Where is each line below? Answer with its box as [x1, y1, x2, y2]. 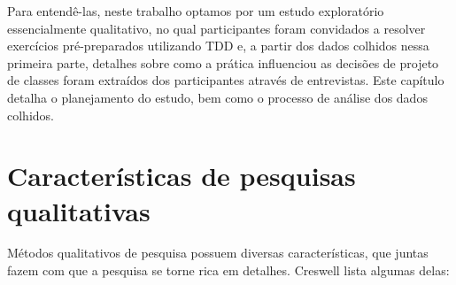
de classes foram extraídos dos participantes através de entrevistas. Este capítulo [7, 71, 444, 89]
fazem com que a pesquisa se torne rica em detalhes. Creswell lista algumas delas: [7, 261, 450, 280]
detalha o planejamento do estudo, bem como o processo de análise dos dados [7, 88, 428, 106]
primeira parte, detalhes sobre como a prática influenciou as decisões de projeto [7, 53, 439, 72]
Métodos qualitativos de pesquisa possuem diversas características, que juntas [7, 243, 429, 262]
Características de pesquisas [7, 158, 356, 194]
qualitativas [7, 192, 151, 228]
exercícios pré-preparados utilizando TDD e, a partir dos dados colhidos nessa [7, 36, 429, 55]
